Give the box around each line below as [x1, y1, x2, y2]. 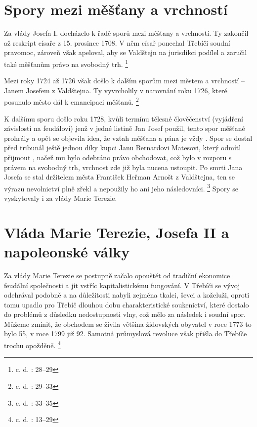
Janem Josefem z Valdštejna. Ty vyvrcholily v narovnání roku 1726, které [4, 85, 227, 95]
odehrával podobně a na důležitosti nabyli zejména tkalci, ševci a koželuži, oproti [4, 290, 250, 300]
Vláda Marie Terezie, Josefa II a [4, 222, 229, 242]
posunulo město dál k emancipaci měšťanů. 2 [4, 95, 139, 107]
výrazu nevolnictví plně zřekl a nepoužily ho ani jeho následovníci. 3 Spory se [4, 182, 238, 193]
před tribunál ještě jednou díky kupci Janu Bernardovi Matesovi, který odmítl [4, 142, 241, 153]
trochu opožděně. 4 [4, 339, 61, 350]
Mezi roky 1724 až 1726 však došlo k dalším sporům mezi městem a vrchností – [4, 75, 245, 86]
